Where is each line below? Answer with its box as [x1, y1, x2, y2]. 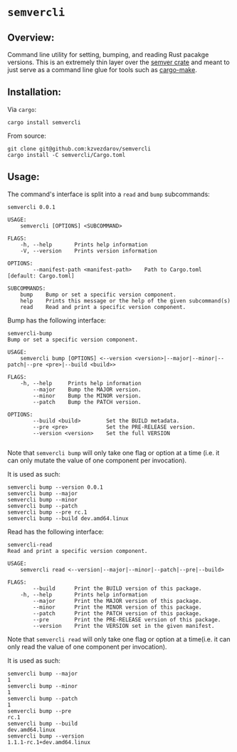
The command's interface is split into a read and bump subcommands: [7, 190, 210, 198]
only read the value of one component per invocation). [7, 642, 167, 651]
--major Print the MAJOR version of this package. [33, 597, 202, 604]
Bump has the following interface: [7, 316, 107, 325]
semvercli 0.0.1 [7, 203, 56, 210]
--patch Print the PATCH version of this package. [33, 609, 202, 617]
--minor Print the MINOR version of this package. [33, 604, 202, 611]
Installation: [7, 86, 62, 98]
